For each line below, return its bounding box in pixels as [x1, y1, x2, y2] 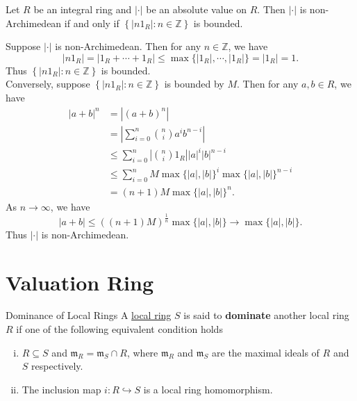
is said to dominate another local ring [183, 308, 349, 322]
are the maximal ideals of [212, 345, 319, 359]
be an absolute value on [146, 2, 247, 16]
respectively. [31, 359, 83, 373]
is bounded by [164, 76, 224, 91]
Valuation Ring [6, 268, 154, 296]
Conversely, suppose [6, 76, 90, 91]
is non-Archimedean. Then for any [55, 39, 201, 54]
